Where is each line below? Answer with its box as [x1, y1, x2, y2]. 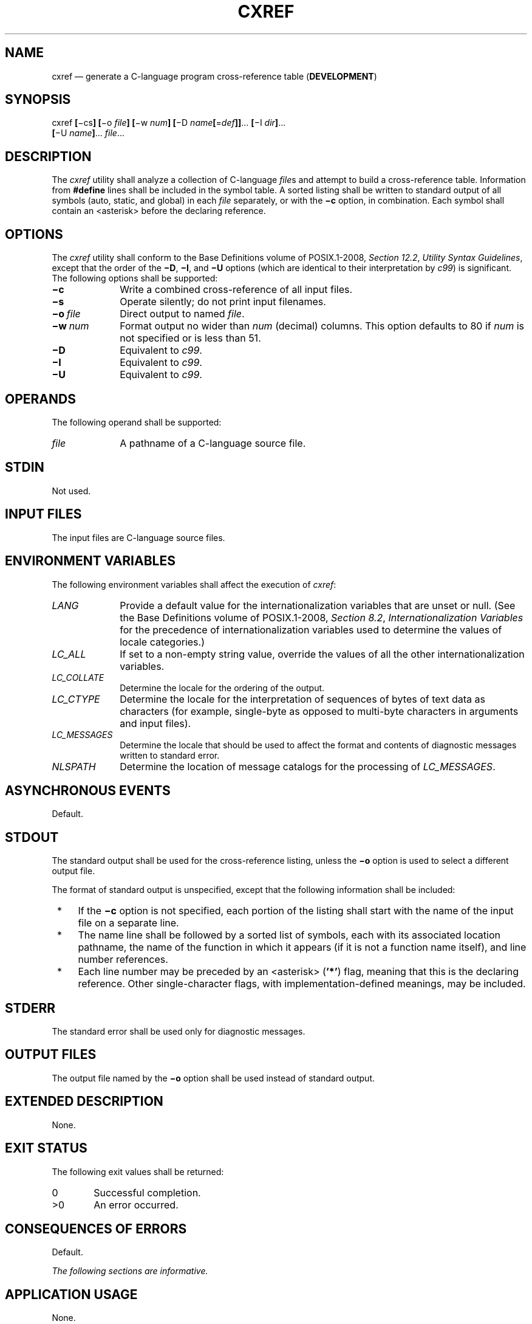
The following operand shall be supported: [52, 416, 222, 427]
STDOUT [5, 829, 59, 845]
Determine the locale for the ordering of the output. [120, 682, 325, 693]
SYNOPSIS [5, 92, 71, 108]
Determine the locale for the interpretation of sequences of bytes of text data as [120, 692, 485, 705]
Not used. [52, 485, 91, 496]
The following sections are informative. [52, 1266, 208, 1277]
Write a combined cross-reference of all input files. [120, 283, 353, 296]
